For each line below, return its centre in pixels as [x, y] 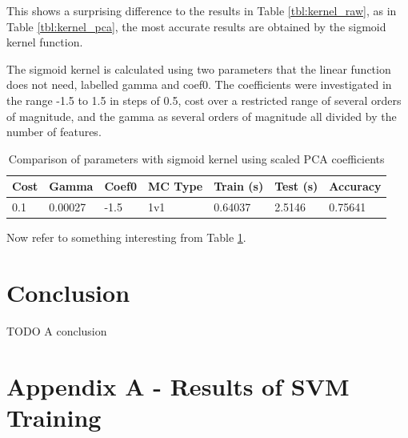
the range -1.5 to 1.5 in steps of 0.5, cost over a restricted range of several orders [204, 100]
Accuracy [355, 186]
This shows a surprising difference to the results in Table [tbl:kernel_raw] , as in [202, 10]
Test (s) [296, 186]
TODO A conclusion [57, 331]
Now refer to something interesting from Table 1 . [126, 237]
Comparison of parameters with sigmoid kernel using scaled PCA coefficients [196, 158]
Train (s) [239, 186]
